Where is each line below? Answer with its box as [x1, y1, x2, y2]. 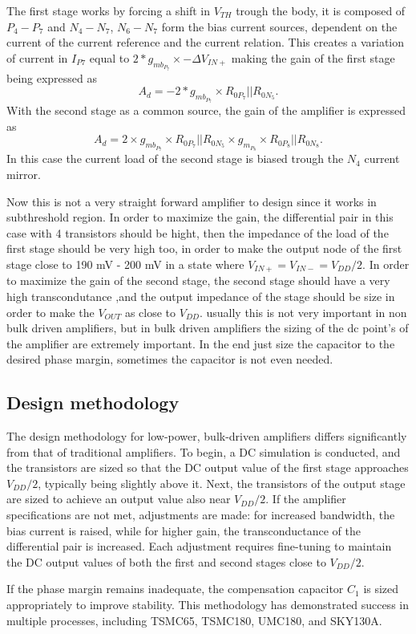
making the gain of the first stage [231, 49, 395, 66]
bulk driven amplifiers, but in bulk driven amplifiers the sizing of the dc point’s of [6, 319, 409, 336]
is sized [363, 580, 399, 597]
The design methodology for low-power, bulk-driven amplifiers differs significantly [6, 428, 407, 445]
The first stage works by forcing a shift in [6, 2, 210, 18]
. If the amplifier [265, 490, 346, 507]
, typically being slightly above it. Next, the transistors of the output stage [38, 474, 406, 491]
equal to [89, 49, 130, 66]
